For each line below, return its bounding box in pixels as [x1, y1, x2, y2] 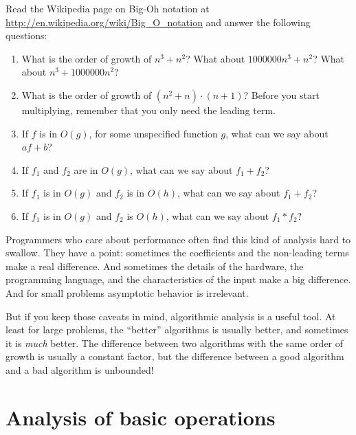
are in [74, 162, 98, 177]
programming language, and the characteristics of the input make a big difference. [5, 272, 351, 287]
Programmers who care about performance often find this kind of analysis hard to [5, 232, 351, 246]
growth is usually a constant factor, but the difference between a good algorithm [5, 349, 344, 364]
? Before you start [243, 87, 320, 102]
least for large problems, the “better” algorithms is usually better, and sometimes [5, 322, 348, 337]
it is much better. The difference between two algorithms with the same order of [5, 335, 344, 350]
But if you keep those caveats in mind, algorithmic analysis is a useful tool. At [5, 309, 336, 323]
